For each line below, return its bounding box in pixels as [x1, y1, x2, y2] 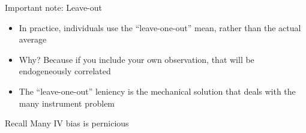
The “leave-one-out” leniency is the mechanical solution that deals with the [19, 84, 296, 97]
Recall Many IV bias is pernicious [5, 117, 129, 129]
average [19, 33, 47, 46]
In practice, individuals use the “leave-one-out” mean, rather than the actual [19, 21, 301, 34]
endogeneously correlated [19, 65, 111, 77]
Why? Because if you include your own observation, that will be [19, 53, 254, 65]
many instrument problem [19, 96, 115, 109]
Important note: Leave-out [5, 1, 103, 13]
